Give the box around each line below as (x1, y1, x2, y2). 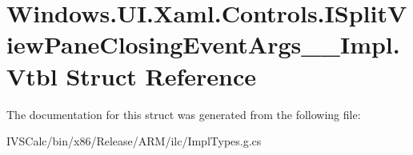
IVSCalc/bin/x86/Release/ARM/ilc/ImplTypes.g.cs (6, 133, 262, 149)
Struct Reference (66, 59, 257, 92)
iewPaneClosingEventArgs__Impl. (6, 28, 400, 61)
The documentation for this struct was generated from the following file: (6, 105, 361, 122)
